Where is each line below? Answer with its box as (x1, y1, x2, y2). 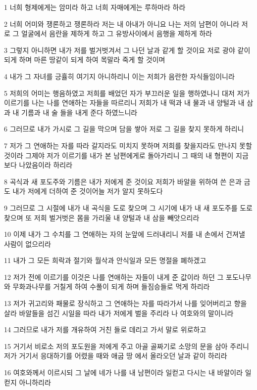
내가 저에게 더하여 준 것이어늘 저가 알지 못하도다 (12, 186, 163, 196)
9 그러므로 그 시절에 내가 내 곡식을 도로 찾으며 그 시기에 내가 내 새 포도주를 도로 (4, 202, 253, 213)
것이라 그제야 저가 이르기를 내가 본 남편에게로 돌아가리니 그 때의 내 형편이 (4, 150, 234, 160)
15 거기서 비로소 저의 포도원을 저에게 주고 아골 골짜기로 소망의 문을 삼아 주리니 (4, 341, 249, 351)
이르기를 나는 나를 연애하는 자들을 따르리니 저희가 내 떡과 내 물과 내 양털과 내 (4, 97, 245, 108)
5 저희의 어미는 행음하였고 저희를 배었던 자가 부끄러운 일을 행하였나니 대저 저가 (4, 87, 250, 98)
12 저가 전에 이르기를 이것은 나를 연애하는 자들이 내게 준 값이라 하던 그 (4, 271, 224, 282)
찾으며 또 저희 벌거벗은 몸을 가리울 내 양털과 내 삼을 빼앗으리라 (4, 212, 200, 222)
